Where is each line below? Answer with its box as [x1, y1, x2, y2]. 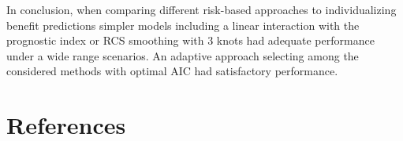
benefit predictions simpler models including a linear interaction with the [6, 16, 360, 33]
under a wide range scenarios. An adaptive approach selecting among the [6, 47, 359, 63]
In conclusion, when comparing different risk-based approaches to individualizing [6, 2, 397, 17]
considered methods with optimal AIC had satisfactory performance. [6, 63, 338, 79]
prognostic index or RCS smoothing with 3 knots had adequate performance [6, 32, 375, 49]
